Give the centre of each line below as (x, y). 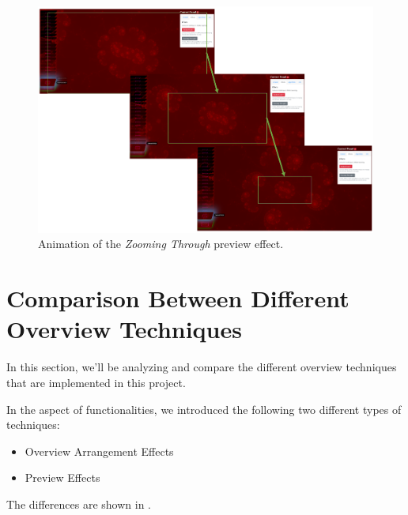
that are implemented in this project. (96, 382)
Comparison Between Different (178, 298)
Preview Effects (62, 477)
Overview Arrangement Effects (99, 451)
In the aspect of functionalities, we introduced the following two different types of (204, 409)
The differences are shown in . (79, 504)
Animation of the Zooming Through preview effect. (161, 244)
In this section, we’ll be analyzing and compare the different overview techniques (202, 367)
